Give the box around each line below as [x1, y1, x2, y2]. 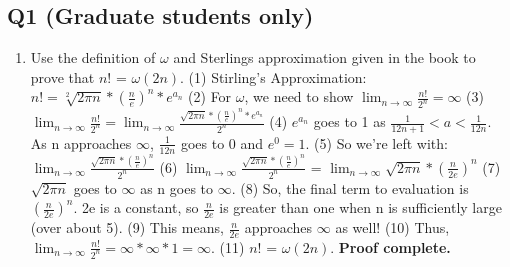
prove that [30, 66, 95, 87]
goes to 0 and [180, 132, 264, 153]
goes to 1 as [313, 111, 386, 132]
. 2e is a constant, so [73, 197, 199, 218]
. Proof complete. [330, 236, 451, 257]
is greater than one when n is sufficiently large [219, 197, 502, 218]
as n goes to [140, 177, 214, 198]
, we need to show [244, 86, 354, 107]
